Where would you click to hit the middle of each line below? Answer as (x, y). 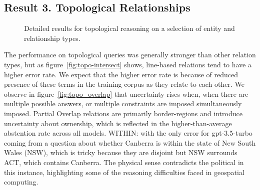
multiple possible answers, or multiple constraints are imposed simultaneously (123, 103)
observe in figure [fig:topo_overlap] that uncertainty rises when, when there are (126, 94)
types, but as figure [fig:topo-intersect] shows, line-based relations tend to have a (128, 64)
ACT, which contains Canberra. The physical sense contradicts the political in (124, 162)
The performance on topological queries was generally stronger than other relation (130, 55)
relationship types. (52, 38)
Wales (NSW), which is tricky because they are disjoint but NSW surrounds (121, 152)
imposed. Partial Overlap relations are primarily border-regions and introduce (123, 113)
